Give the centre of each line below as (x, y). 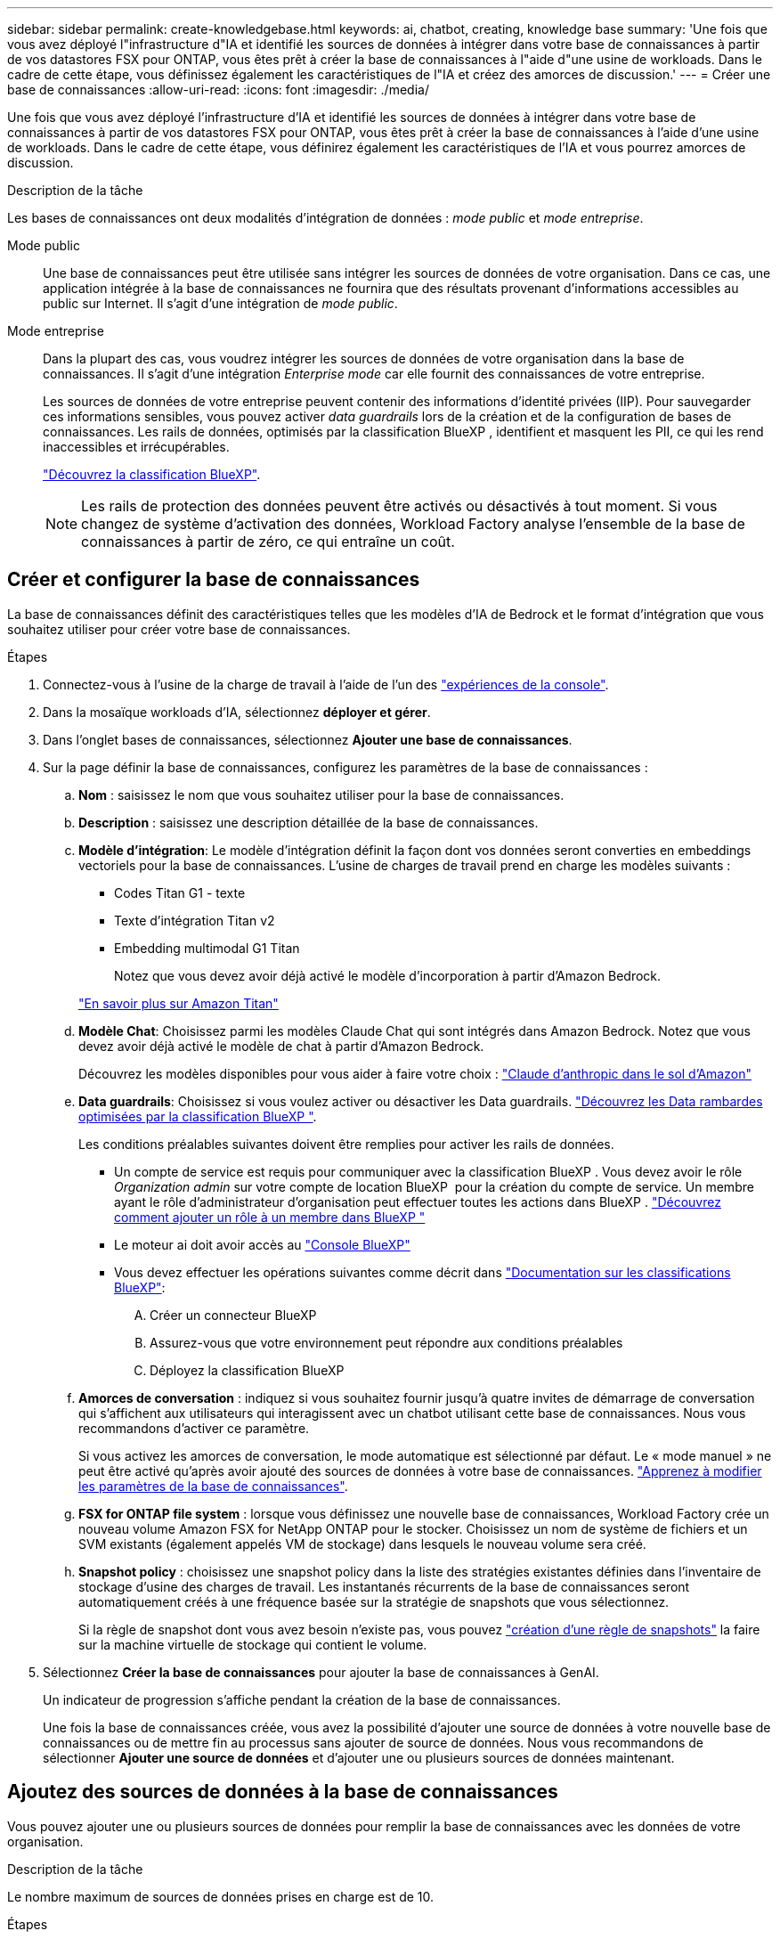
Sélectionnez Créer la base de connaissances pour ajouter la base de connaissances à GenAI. (321, 1672)
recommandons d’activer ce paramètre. (194, 1428)
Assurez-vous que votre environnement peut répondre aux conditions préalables (386, 1342)
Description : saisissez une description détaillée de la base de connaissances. (309, 822)
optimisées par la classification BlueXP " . (198, 1116)
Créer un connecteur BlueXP (233, 1315)
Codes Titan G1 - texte (180, 892)
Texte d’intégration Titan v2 (195, 920)
